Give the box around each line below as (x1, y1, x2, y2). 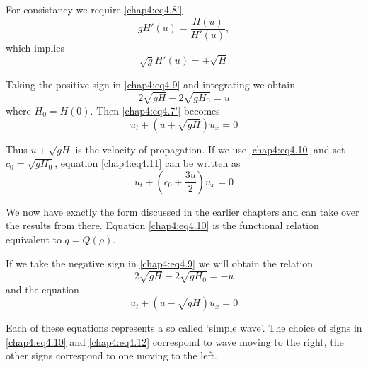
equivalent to (6, 231, 62, 246)
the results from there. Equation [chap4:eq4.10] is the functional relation (6, 218, 319, 233)
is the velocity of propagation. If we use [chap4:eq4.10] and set (75, 141, 345, 156)
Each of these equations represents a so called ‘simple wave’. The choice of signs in (6, 320, 362, 335)
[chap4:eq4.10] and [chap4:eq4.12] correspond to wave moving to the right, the (6, 334, 344, 349)
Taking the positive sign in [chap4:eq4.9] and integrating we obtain (6, 76, 295, 91)
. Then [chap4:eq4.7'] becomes (90, 103, 220, 117)
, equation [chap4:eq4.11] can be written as (54, 156, 241, 170)
